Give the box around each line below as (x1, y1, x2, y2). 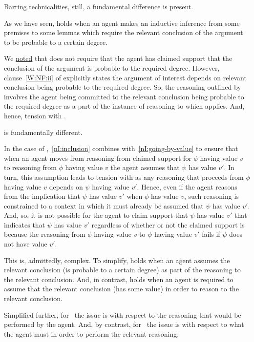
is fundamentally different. (4, 127, 83, 137)
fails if (202, 229, 220, 239)
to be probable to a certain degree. (4, 37, 108, 47)
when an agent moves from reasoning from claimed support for (4, 152, 191, 163)
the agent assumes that (110, 162, 180, 172)
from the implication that (4, 191, 81, 201)
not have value (4, 239, 47, 249)
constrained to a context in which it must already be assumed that (4, 200, 204, 210)
